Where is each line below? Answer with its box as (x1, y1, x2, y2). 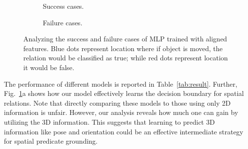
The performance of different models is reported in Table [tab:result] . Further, (4, 78, 237, 89)
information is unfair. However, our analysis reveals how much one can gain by (4, 107, 238, 117)
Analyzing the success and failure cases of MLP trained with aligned (23, 34, 227, 44)
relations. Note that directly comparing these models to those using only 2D (4, 97, 231, 108)
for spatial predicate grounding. (4, 136, 98, 146)
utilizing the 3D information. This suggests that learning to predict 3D (4, 116, 215, 127)
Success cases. (43, 1, 84, 11)
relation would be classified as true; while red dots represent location (23, 53, 228, 63)
